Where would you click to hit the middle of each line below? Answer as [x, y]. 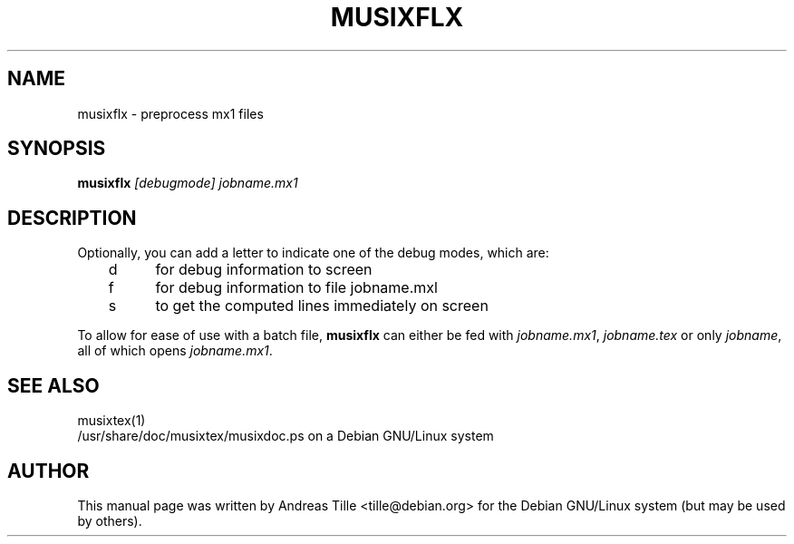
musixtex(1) [111, 421]
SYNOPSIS [57, 149]
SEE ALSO [53, 385]
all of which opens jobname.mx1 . [175, 351]
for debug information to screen [264, 270]
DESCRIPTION [72, 218]
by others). [110, 520]
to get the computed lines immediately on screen [322, 306]
